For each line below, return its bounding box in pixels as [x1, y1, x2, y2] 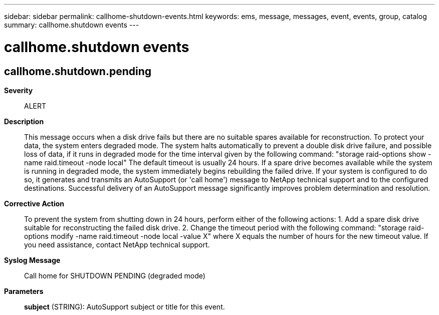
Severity [4, 86, 33, 95]
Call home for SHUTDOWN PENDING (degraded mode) [24, 271, 205, 280]
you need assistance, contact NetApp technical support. [24, 240, 210, 249]
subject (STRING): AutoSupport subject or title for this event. [24, 302, 225, 311]
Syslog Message [4, 255, 61, 264]
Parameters [4, 286, 44, 295]
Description [4, 117, 44, 126]
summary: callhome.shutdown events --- [4, 21, 139, 29]
